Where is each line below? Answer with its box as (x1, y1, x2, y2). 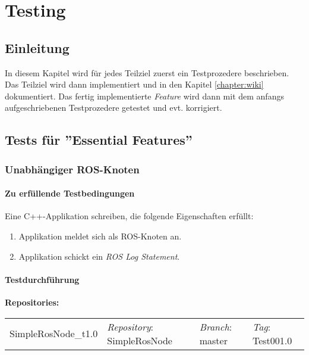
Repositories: (5, 295, 59, 308)
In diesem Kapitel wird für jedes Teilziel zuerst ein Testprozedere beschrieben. (5, 66, 289, 79)
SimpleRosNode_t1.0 (10, 326, 98, 341)
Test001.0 (252, 333, 292, 347)
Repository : (107, 319, 153, 334)
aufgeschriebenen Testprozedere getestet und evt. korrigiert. (5, 101, 222, 114)
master (199, 333, 228, 347)
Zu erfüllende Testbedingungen (5, 187, 135, 200)
